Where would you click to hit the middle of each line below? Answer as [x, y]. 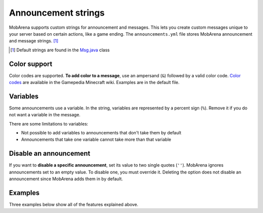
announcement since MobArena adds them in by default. [66, 179]
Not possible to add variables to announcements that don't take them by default [101, 133]
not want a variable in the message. [45, 115]
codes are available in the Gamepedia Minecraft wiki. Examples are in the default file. [94, 83]
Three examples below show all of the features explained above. [74, 205]
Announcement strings [57, 13]
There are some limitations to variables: [49, 124]
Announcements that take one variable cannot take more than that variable [96, 140]
